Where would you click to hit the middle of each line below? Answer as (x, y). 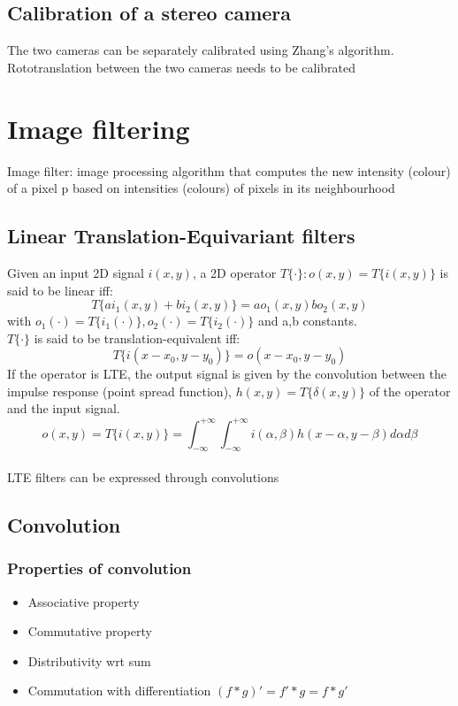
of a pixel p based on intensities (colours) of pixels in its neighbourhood (201, 188)
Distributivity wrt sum (89, 660)
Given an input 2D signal (76, 272)
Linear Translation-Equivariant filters (181, 236)
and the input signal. (64, 408)
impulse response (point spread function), (119, 391)
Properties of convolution (99, 568)
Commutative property (90, 631)
